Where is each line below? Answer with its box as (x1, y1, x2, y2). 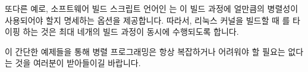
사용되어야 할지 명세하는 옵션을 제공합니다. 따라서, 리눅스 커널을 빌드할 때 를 (5, 14, 290, 26)
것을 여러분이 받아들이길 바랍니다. (15, 57, 141, 69)
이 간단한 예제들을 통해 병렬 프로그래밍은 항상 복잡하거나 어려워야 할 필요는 (5, 45, 285, 57)
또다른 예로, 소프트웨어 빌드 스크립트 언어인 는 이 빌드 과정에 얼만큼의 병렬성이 (5, 2, 298, 14)
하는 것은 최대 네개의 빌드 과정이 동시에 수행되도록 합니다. (23, 25, 239, 38)
